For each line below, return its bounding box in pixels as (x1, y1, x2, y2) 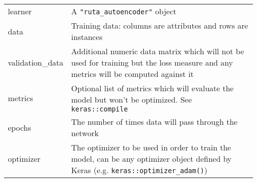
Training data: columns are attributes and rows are (71, 20, 248, 31)
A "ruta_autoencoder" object (71, 5, 176, 17)
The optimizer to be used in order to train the (71, 142, 231, 153)
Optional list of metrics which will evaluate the (71, 82, 234, 94)
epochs (8, 121, 31, 133)
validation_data (8, 57, 64, 68)
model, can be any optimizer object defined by (71, 153, 232, 164)
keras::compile (71, 105, 128, 113)
